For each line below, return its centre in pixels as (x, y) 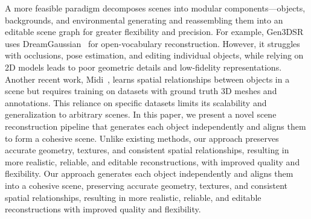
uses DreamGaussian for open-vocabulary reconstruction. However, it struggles (152, 43)
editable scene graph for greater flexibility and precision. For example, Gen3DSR (154, 32)
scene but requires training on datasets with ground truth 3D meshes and (141, 91)
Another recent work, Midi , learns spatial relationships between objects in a (147, 79)
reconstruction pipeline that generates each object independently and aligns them (155, 126)
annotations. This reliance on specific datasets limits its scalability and (136, 102)
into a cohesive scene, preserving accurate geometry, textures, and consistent (146, 185)
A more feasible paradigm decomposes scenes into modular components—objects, (155, 8)
